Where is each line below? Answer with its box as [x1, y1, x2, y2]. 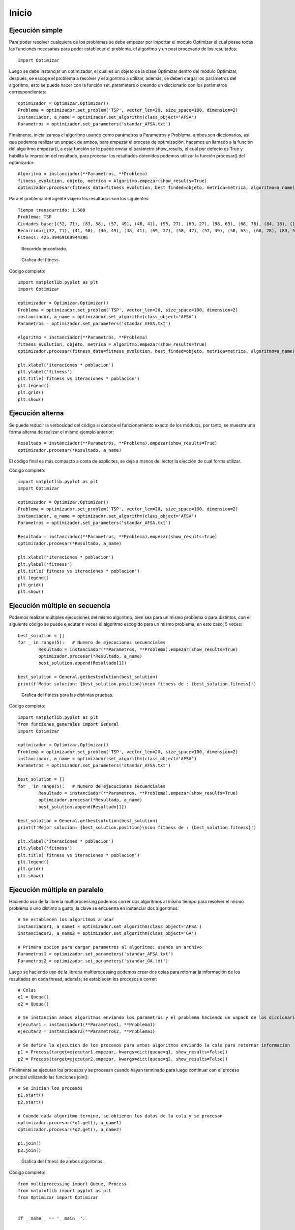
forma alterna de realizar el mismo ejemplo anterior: [9, 429, 114, 435]
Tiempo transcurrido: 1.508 [18, 207, 86, 213]
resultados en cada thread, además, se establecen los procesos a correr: [9, 976, 157, 982]
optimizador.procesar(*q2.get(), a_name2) [18, 1127, 122, 1133]
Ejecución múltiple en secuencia [9, 601, 111, 610]
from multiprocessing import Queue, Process [18, 1181, 127, 1187]
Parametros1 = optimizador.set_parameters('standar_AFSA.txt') [18, 951, 174, 957]
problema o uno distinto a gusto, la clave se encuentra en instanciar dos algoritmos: [9, 905, 179, 911]
